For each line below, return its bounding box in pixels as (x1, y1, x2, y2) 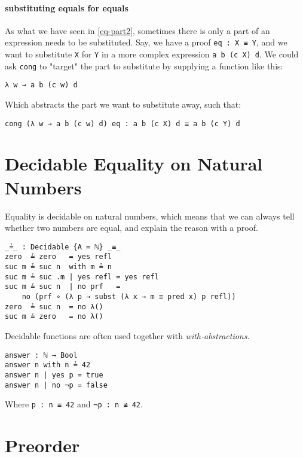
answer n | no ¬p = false (5, 380, 108, 389)
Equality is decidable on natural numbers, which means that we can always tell (5, 209, 295, 222)
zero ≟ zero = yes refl (5, 252, 112, 261)
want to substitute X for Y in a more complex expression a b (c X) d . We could (5, 48, 299, 60)
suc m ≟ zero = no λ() (5, 312, 103, 321)
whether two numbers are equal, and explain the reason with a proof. (5, 221, 258, 234)
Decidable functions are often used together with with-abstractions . (5, 330, 250, 342)
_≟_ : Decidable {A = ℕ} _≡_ (5, 242, 121, 251)
